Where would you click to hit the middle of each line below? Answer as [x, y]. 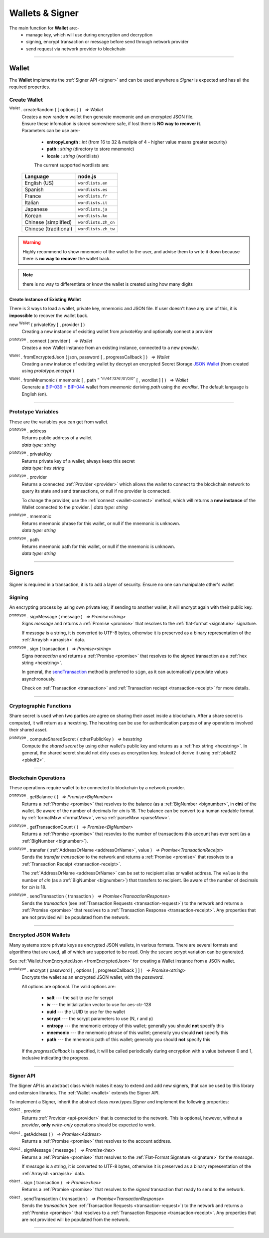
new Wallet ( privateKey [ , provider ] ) [47, 324]
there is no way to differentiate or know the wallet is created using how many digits [108, 284]
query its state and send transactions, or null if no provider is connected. [96, 491]
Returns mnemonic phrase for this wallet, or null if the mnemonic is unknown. [101, 523]
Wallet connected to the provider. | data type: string [75, 507]
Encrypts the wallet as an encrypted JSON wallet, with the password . [93, 977]
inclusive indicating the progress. [56, 1058]
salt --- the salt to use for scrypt [80, 998]
